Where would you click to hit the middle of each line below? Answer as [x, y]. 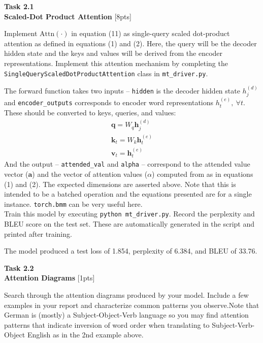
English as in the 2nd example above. [85, 335]
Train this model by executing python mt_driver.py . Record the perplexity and [129, 214]
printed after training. [38, 233]
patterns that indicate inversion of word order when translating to [107, 324]
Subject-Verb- [233, 324]
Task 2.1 [19, 6]
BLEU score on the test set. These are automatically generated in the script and [129, 224]
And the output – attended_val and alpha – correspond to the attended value [127, 164]
